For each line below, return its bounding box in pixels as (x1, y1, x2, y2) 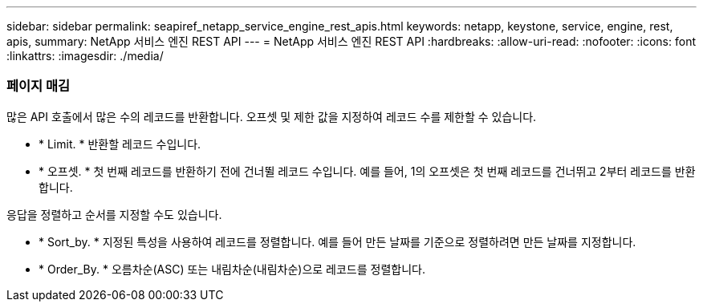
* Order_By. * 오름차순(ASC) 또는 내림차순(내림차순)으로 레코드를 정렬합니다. (39, 261, 425, 276)
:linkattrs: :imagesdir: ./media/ (6, 49, 164, 63)
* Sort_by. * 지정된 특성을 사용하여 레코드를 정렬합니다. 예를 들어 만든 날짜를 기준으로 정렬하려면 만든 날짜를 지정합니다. (39, 234, 636, 249)
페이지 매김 (6, 78, 71, 95)
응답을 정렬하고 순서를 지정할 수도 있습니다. (6, 207, 222, 221)
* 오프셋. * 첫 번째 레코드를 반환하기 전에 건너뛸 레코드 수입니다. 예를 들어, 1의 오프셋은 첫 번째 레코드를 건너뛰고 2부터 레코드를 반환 (39, 164, 696, 178)
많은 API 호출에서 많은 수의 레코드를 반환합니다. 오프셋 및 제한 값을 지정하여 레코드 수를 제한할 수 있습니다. (6, 109, 537, 124)
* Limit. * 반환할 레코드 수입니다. (39, 136, 201, 151)
